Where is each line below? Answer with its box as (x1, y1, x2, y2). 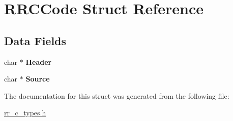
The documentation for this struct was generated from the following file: (4, 90, 229, 101)
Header (25, 56, 52, 67)
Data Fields (4, 32, 67, 48)
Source (25, 73, 50, 84)
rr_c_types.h (4, 107, 46, 118)
